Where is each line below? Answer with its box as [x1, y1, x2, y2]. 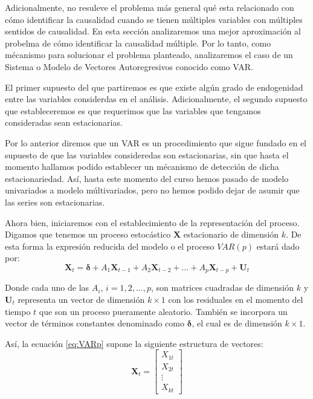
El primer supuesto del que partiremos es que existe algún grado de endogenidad [5, 80, 303, 93]
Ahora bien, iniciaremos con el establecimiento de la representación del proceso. [5, 216, 300, 229]
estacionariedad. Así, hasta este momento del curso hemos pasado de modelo [5, 172, 289, 184]
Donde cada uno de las [5, 281, 89, 294]
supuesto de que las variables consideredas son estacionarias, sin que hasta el [5, 148, 289, 161]
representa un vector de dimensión [18, 293, 145, 305]
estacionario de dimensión [183, 228, 279, 241]
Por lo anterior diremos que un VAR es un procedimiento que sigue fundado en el [5, 136, 306, 149]
